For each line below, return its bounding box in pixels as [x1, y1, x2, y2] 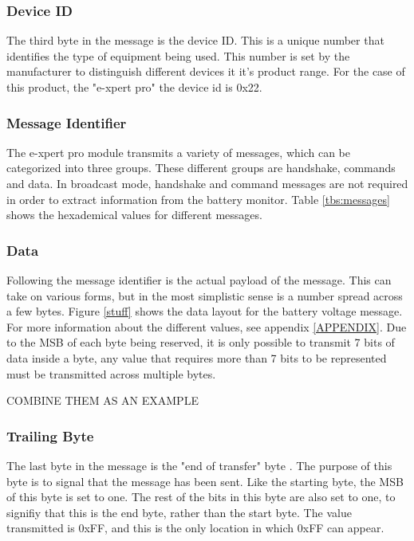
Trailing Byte [6, 425, 94, 445]
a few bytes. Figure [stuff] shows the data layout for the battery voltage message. [6, 303, 403, 320]
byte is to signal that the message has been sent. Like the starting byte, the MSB [6, 472, 404, 489]
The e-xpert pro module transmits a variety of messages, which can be [6, 143, 350, 160]
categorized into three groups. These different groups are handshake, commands [6, 159, 396, 176]
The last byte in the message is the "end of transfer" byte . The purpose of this [6, 457, 392, 473]
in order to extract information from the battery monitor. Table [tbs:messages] [6, 190, 390, 207]
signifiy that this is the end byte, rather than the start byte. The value [6, 504, 352, 520]
